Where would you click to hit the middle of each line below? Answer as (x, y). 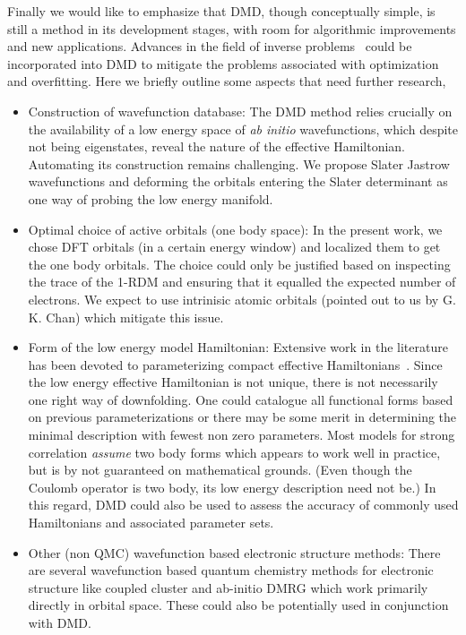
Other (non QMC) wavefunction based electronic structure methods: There (234, 552)
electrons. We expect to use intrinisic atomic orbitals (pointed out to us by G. (242, 299)
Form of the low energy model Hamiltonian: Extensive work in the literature (238, 347)
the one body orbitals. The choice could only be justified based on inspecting (239, 264)
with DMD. (60, 622)
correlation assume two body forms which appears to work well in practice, (234, 452)
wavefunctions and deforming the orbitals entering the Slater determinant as (238, 181)
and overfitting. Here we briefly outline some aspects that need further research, (227, 81)
